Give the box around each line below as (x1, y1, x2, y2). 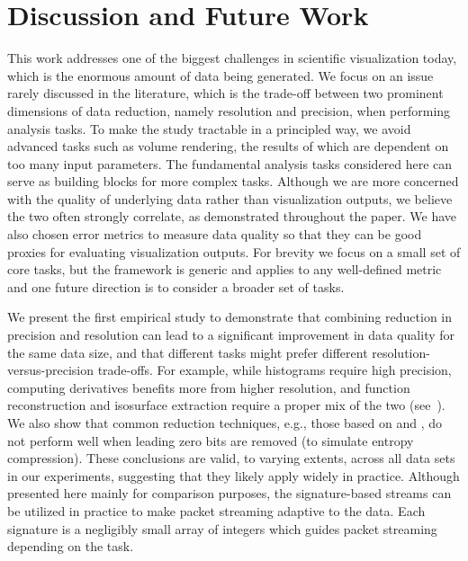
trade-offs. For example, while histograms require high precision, (97, 361, 452, 379)
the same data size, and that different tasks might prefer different (7, 343, 368, 361)
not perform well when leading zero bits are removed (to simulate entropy (7, 431, 414, 450)
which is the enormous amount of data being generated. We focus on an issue (7, 66, 434, 85)
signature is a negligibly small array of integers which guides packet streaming (7, 519, 437, 538)
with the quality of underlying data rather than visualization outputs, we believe (7, 189, 453, 208)
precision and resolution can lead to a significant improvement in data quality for (7, 325, 455, 344)
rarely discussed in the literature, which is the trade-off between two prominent (7, 84, 444, 102)
